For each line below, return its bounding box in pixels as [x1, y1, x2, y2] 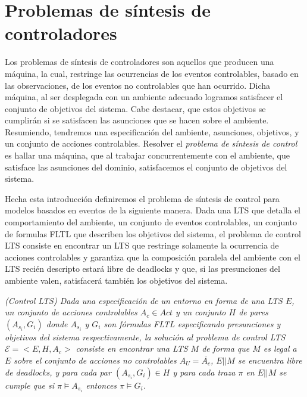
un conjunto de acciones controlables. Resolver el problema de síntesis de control [5, 137, 297, 150]
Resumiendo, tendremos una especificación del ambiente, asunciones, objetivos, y [5, 125, 299, 138]
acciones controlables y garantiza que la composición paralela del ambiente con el [5, 250, 300, 263]
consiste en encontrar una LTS [76, 342, 188, 355]
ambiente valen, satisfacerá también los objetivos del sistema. [5, 274, 228, 286]
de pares [239, 306, 268, 318]
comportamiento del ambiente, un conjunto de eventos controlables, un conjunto [5, 216, 297, 228]
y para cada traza [173, 365, 236, 378]
